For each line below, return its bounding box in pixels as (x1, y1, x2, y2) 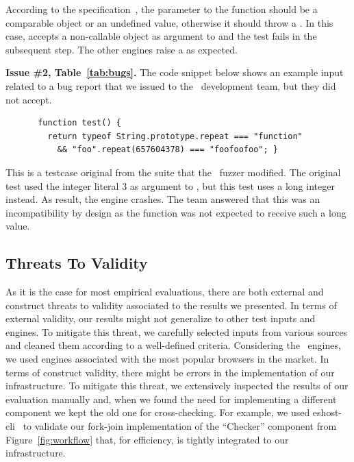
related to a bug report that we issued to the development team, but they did (5, 78, 336, 93)
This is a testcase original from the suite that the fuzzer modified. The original (5, 165, 341, 179)
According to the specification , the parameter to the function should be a (5, 2, 318, 16)
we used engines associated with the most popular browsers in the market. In (5, 352, 329, 366)
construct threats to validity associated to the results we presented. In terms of (5, 297, 337, 312)
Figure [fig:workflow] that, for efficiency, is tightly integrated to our (5, 432, 289, 446)
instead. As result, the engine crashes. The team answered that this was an (5, 192, 320, 206)
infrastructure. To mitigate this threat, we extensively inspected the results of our (5, 378, 349, 393)
